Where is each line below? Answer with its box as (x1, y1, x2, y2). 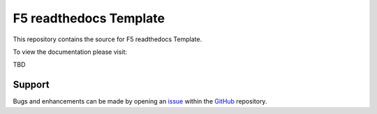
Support (13, 79, 50, 91)
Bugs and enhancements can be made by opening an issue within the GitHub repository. (13, 97, 267, 106)
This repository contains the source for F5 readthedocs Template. (13, 35, 202, 43)
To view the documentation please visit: (13, 48, 128, 56)
